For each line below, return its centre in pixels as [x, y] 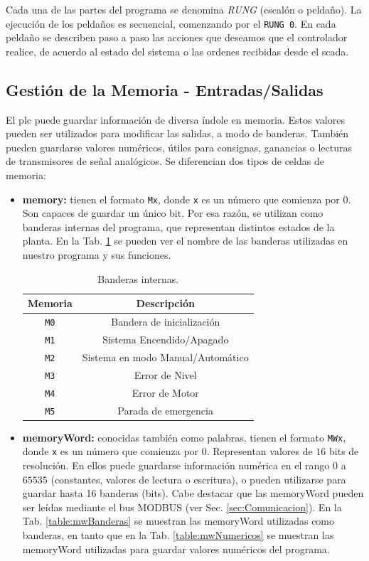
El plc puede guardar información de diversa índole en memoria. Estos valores [175, 119]
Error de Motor [165, 392]
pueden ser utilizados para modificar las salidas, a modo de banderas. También [177, 133]
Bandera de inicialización [166, 322]
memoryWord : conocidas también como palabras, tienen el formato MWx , [184, 437]
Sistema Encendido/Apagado [166, 340]
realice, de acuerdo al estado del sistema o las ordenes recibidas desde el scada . [177, 51]
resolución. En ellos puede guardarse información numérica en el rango [176, 465]
